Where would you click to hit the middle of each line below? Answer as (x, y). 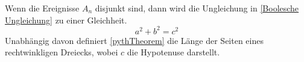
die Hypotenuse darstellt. (173, 52)
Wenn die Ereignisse (42, 8)
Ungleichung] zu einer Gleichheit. (66, 20)
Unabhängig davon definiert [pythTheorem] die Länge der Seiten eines (134, 40)
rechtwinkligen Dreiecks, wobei (62, 52)
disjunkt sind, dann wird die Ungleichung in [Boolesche (197, 8)
